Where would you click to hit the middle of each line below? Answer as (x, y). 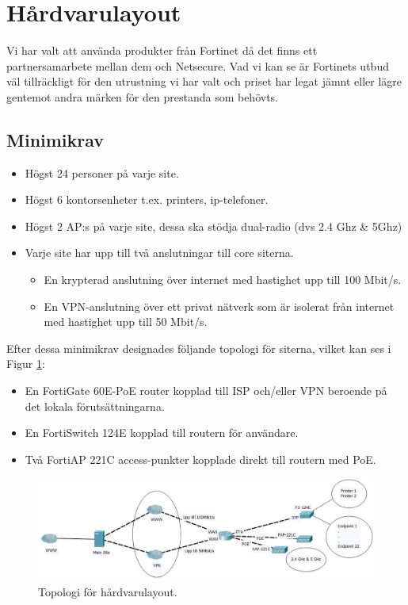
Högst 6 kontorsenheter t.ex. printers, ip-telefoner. (147, 199)
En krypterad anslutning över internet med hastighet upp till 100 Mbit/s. (223, 280)
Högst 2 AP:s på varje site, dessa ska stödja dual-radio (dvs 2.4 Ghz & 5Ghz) (214, 226)
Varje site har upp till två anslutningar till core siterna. (159, 253)
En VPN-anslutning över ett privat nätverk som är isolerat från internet (219, 306)
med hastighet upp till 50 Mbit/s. (126, 322)
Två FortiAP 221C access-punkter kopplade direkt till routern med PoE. (200, 459)
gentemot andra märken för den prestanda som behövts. (142, 96)
